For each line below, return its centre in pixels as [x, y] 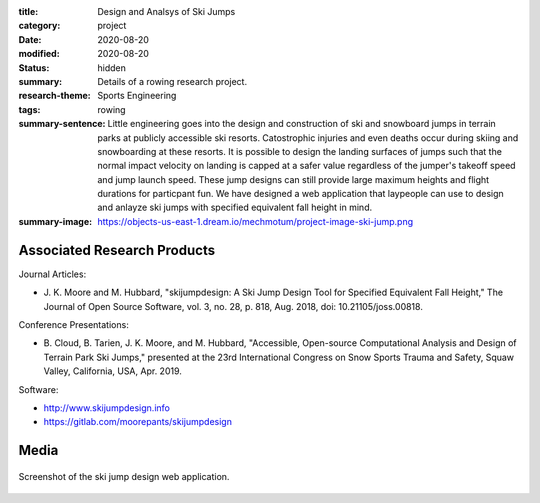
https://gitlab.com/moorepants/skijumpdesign [137, 422]
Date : [30, 39]
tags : [29, 109]
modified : [39, 54]
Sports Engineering [137, 96]
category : [39, 26]
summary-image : [55, 221]
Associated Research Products [116, 250]
